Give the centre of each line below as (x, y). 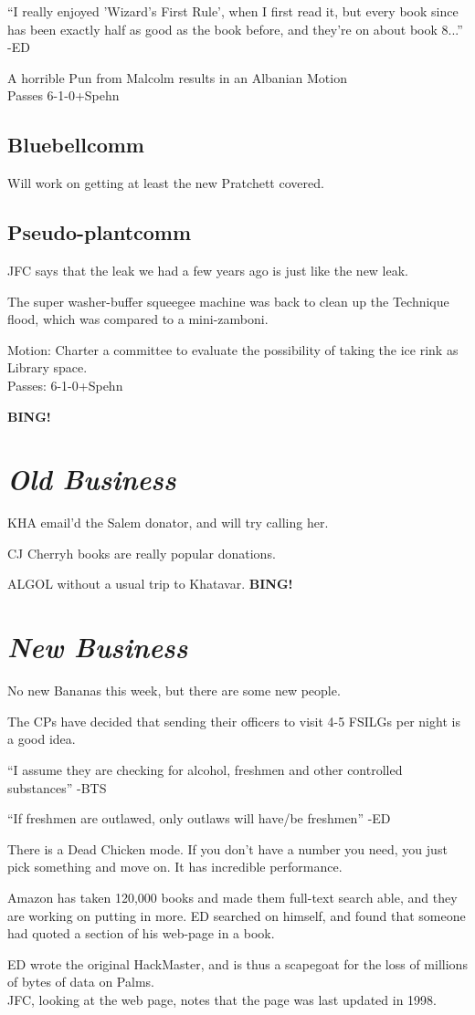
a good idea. (42, 739)
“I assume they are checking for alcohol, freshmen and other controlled (205, 769)
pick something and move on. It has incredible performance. (175, 867)
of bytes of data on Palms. (81, 982)
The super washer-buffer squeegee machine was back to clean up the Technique (228, 301)
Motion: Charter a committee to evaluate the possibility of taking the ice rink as (233, 349)
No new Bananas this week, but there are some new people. (174, 691)
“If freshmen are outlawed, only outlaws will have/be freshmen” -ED (199, 818)
